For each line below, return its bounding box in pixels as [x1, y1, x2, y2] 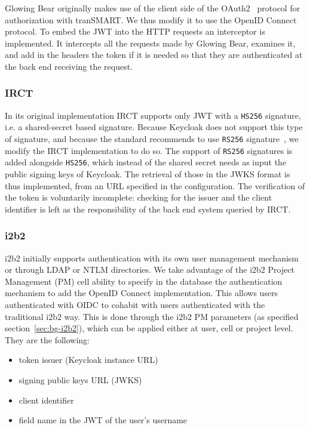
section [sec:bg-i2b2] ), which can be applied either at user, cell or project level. [5, 322, 293, 334]
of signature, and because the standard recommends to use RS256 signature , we [5, 133, 299, 145]
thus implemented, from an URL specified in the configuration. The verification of [5, 179, 305, 192]
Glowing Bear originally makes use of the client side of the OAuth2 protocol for [5, 2, 300, 14]
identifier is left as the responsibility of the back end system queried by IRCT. [5, 202, 291, 215]
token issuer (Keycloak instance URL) [19, 353, 158, 366]
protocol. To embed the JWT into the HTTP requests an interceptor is [5, 25, 265, 38]
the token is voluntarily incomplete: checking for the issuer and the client [5, 191, 272, 204]
